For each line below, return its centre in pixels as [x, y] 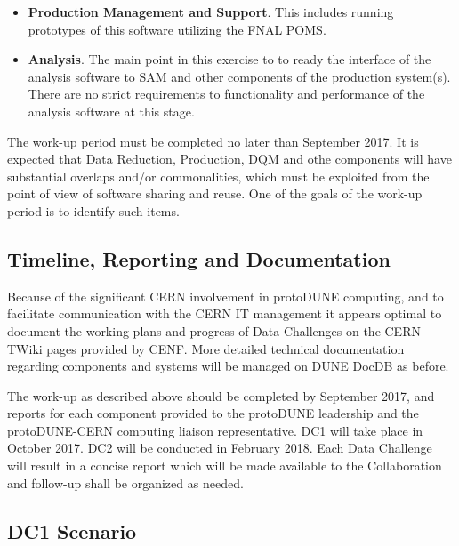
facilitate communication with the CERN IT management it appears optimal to [225, 313]
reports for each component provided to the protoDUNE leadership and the [213, 413]
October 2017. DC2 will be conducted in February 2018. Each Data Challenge [220, 448]
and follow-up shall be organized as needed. [125, 482]
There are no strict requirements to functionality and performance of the [226, 94]
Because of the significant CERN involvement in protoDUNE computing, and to [225, 296]
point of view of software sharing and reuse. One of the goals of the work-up [215, 193]
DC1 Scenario [72, 530]
